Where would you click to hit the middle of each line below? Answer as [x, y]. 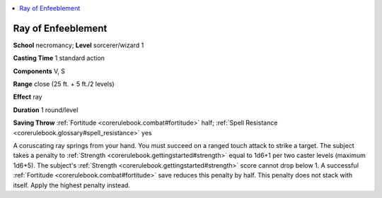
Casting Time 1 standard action [59, 58]
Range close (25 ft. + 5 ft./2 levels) [64, 84]
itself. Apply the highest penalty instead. [72, 185]
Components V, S [39, 71]
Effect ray [28, 97]
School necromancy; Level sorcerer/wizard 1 [79, 45]
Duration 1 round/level [46, 110]
